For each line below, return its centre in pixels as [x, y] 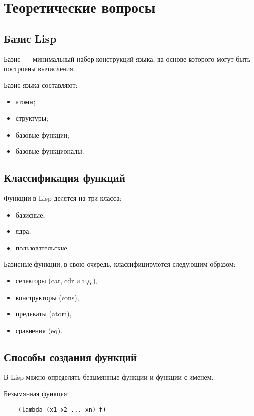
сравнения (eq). [39, 330]
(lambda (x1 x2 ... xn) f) [62, 409]
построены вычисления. [40, 69]
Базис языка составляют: [41, 85]
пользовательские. [42, 247]
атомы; [26, 101]
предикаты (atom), [44, 314]
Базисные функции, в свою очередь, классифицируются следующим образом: [120, 264]
